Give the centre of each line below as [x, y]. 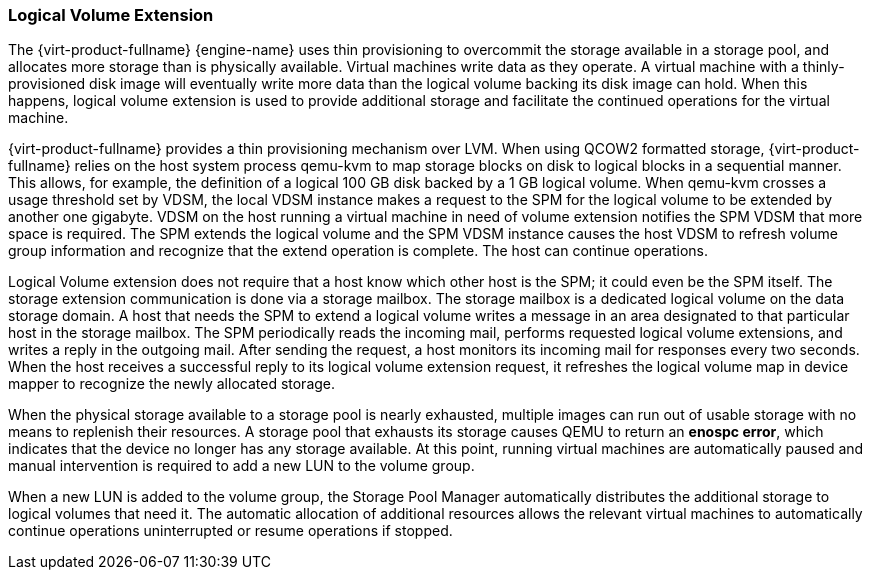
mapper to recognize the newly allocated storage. [172, 384]
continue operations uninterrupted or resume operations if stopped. [230, 531]
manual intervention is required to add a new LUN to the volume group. [241, 466]
